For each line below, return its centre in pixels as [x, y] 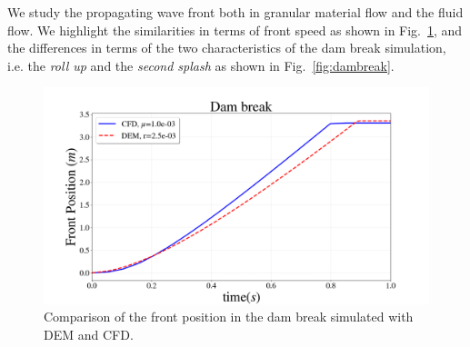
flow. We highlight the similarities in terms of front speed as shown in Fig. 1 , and [235, 30]
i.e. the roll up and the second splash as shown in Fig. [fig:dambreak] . [201, 65]
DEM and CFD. [89, 335]
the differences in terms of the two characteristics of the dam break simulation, [227, 48]
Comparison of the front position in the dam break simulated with [229, 317]
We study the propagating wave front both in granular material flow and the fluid [235, 12]
